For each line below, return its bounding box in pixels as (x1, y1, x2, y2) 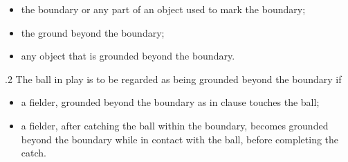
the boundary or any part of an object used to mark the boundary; (21, 2, 306, 16)
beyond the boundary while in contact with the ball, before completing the (21, 132, 339, 146)
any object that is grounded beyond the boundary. (21, 48, 235, 63)
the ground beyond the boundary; (21, 25, 165, 39)
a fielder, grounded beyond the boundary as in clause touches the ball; (21, 95, 320, 109)
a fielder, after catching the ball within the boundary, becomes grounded (21, 118, 329, 132)
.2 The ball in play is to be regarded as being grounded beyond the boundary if (5, 71, 342, 86)
